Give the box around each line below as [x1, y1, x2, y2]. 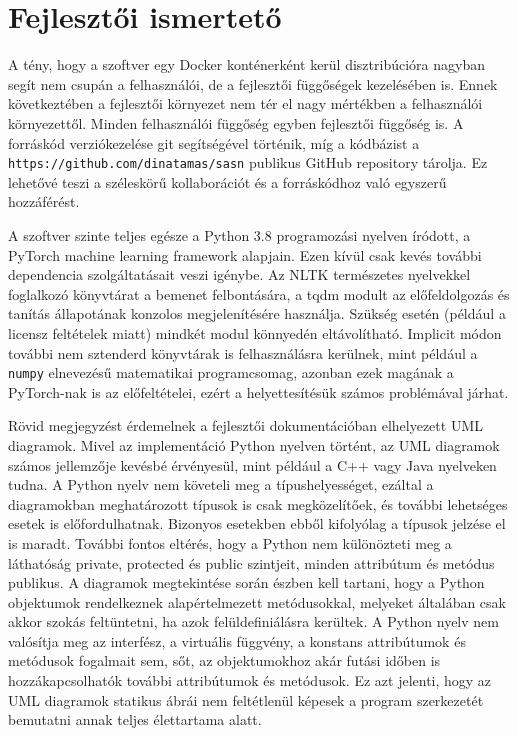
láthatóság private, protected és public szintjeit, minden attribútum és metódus [8, 552, 495, 573]
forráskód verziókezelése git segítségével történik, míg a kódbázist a [8, 132, 420, 153]
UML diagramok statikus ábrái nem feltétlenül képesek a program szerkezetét [8, 689, 484, 710]
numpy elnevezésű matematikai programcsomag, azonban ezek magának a [8, 362, 454, 383]
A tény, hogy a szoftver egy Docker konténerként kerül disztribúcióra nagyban [8, 54, 485, 75]
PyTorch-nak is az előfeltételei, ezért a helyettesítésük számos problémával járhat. [8, 381, 509, 402]
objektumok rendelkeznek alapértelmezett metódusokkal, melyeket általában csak [8, 591, 506, 612]
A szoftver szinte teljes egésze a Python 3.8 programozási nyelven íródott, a [8, 224, 471, 245]
